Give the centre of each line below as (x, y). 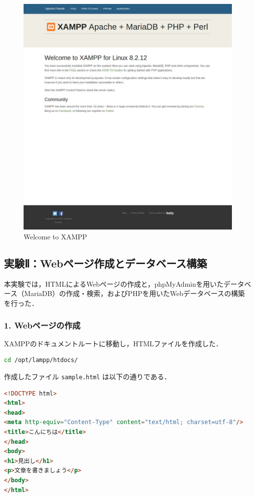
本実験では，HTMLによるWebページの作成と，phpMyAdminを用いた (114, 283)
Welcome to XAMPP (56, 237)
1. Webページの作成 (42, 325)
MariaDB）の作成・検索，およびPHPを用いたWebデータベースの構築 (135, 293)
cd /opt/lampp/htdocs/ (41, 360)
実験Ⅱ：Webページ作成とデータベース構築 (106, 263)
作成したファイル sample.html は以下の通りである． (87, 377)
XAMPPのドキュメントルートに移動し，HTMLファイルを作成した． (113, 343)
